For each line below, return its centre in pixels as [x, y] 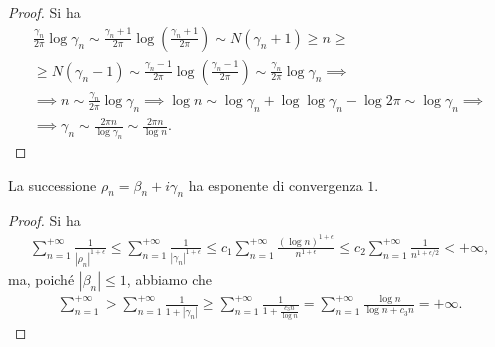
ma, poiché [41, 278]
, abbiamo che [169, 278]
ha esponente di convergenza [275, 184]
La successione [52, 184]
